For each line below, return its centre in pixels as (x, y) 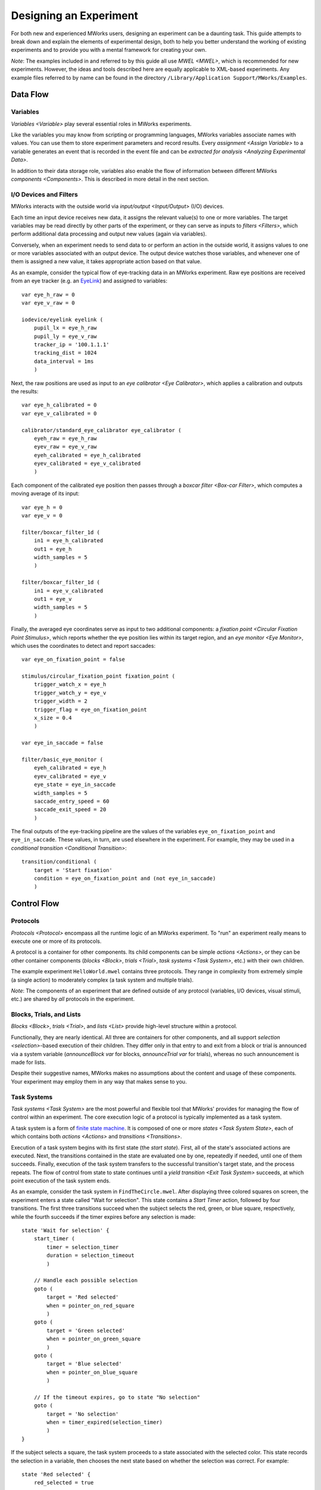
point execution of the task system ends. (61, 1181)
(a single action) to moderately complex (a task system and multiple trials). (102, 980)
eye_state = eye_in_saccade (75, 785)
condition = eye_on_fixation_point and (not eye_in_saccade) (125, 879)
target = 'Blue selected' (84, 1364)
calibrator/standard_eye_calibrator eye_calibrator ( (101, 430)
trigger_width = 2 (61, 701)
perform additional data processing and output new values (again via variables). (109, 234)
